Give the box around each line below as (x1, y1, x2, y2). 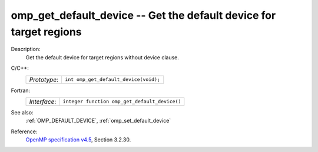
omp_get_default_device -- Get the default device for (11, 9, 276, 22)
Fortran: (11, 87, 31, 94)
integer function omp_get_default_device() (62, 99, 181, 105)
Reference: (11, 128, 38, 135)
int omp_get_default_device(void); (65, 76, 160, 83)
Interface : (29, 97, 57, 106)
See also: (11, 109, 34, 116)
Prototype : (29, 75, 59, 83)
